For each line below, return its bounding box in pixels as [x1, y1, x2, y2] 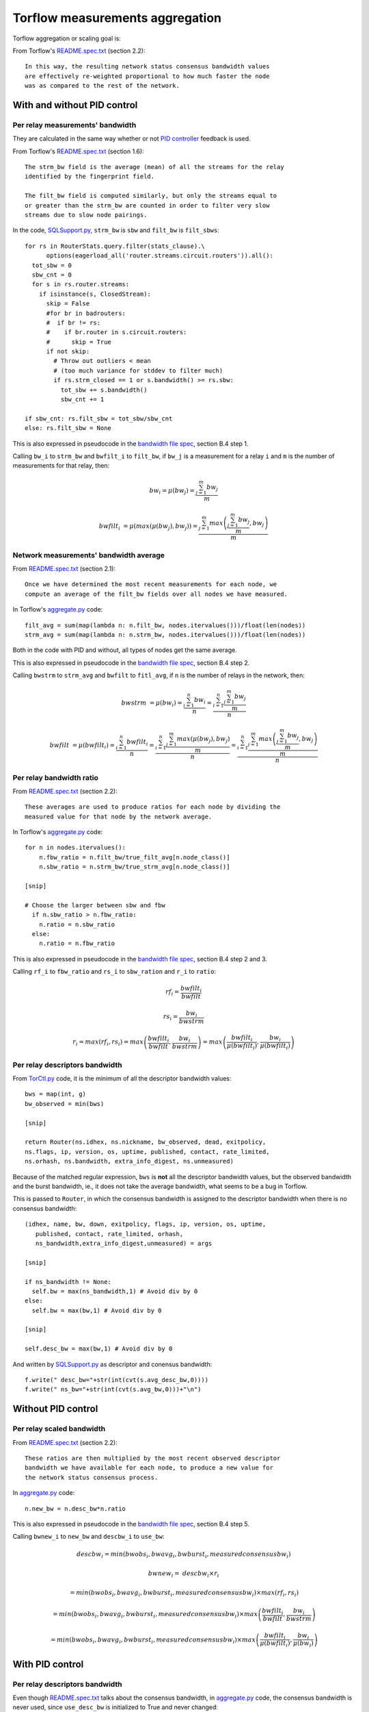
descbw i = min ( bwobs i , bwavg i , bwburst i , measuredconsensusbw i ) [76, 1550, 291, 1560]
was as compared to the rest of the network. [25, 82, 180, 90]
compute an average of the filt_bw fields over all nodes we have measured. [25, 590, 288, 598]
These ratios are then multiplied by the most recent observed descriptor [25, 1454, 281, 1462]
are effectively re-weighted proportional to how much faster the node [25, 72, 270, 80]
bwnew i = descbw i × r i [148, 1570, 219, 1578]
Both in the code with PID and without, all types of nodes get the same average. [12, 646, 237, 654]
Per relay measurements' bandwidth [12, 120, 137, 129]
